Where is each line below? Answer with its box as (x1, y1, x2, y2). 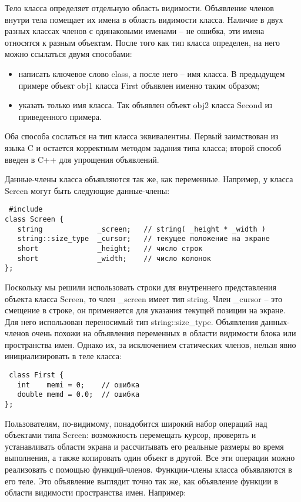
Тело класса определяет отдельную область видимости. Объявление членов (5, 2, 274, 14)
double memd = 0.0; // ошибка (17, 390, 140, 399)
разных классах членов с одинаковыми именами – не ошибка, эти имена (5, 25, 265, 37)
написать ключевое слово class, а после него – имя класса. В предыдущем (18, 67, 285, 79)
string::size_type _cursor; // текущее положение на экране (17, 235, 270, 243)
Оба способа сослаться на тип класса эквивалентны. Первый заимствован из (5, 130, 279, 142)
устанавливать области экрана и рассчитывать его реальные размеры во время (5, 440, 284, 452)
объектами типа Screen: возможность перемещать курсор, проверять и (5, 429, 256, 441)
